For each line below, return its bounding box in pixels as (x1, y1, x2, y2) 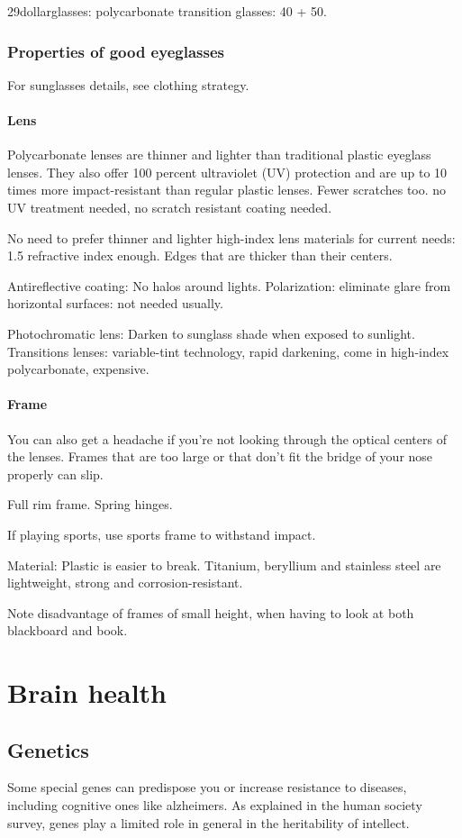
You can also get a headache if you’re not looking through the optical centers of (7, 429, 447, 448)
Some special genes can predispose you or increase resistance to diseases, (7, 778, 407, 797)
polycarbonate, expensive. (7, 360, 149, 378)
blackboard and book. (7, 621, 128, 640)
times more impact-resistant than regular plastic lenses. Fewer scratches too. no (7, 180, 447, 199)
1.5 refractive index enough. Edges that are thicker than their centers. (7, 246, 393, 265)
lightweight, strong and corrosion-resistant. (7, 573, 243, 592)
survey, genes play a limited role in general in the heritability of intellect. (7, 813, 410, 832)
